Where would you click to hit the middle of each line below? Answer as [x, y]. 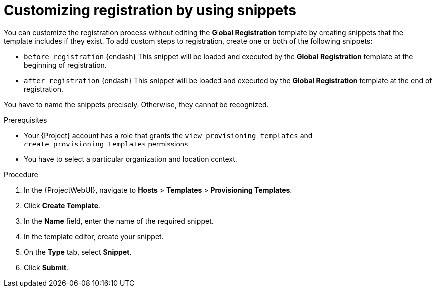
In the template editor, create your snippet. [94, 236]
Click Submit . [46, 267]
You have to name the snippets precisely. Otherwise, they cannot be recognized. [136, 104]
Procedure [21, 174]
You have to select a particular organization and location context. [131, 159]
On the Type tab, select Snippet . [78, 252]
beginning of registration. [65, 65]
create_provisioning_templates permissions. [107, 144]
